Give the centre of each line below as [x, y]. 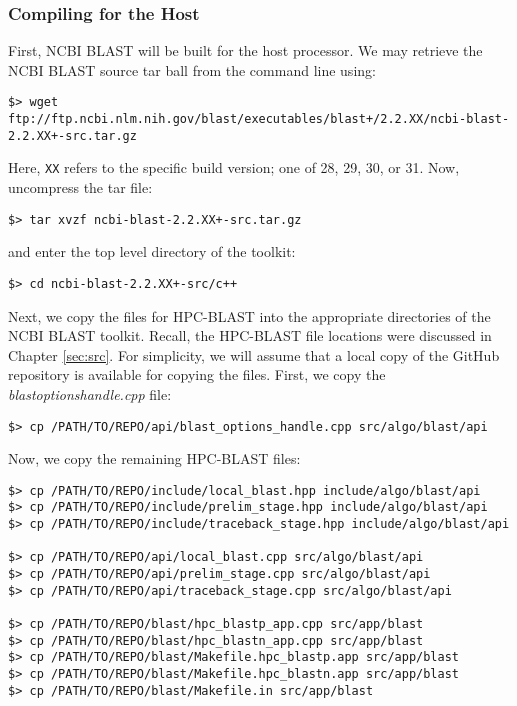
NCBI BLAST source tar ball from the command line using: [192, 69]
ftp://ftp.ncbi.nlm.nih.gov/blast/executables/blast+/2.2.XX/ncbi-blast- [259, 119]
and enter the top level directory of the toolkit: [152, 251]
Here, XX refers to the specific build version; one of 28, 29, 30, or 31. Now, [234, 167]
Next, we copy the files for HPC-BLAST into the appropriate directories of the [249, 315]
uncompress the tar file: [80, 187]
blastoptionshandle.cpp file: [90, 393]
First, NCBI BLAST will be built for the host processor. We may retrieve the [245, 50]
